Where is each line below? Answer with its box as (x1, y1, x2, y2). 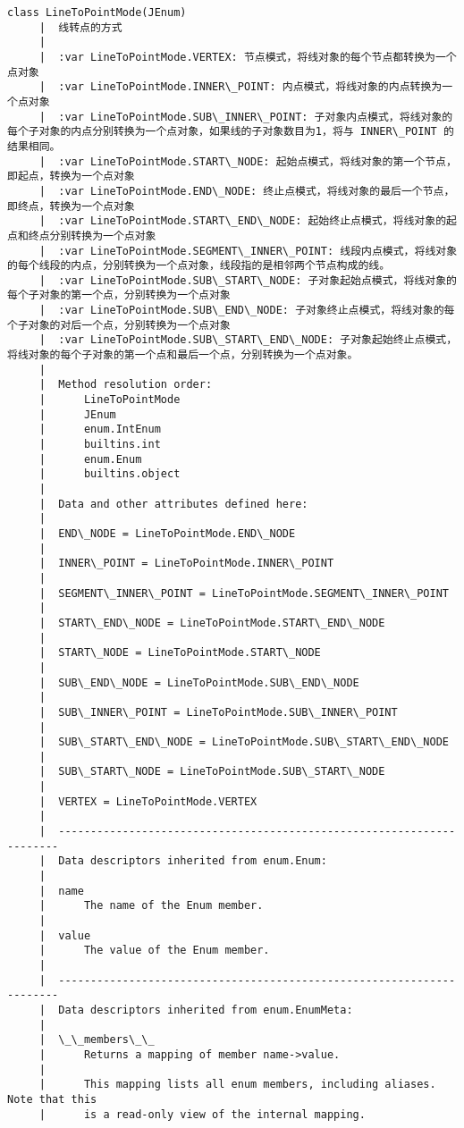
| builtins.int (38, 438, 161, 451)
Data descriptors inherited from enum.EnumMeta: (58, 1003, 353, 1016)
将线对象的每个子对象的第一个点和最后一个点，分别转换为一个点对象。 (7, 349, 359, 362)
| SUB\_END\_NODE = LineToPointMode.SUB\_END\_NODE (38, 676, 359, 689)
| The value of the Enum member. (38, 944, 270, 957)
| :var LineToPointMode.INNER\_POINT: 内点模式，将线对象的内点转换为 (38, 80, 443, 94)
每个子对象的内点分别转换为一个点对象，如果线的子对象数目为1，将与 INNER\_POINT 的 (7, 125, 454, 139)
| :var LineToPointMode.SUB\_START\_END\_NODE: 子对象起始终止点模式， (38, 333, 458, 347)
